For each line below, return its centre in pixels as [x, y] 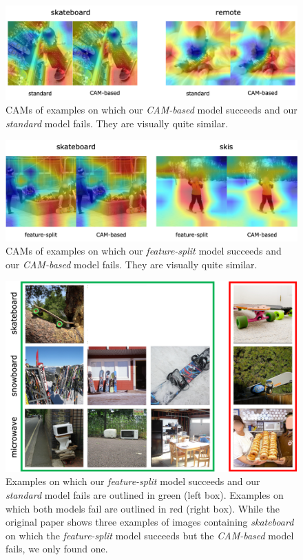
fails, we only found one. [57, 549]
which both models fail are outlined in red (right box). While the [143, 508]
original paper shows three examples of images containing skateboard [150, 522]
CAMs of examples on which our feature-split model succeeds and [144, 251]
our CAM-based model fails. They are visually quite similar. [132, 264]
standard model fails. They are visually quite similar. [117, 123]
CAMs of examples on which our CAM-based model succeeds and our [151, 110]
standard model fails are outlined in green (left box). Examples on [145, 495]
